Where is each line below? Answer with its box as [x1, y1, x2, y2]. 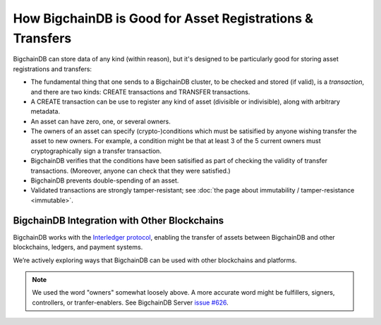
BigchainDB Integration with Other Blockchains [13, 214, 224, 226]
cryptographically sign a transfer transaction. [30, 147, 162, 155]
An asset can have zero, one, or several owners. [30, 117, 171, 125]
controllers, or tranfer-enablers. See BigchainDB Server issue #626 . [32, 298, 229, 307]
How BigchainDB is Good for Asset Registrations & [13, 11, 314, 26]
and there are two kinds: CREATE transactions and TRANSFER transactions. [30, 87, 250, 96]
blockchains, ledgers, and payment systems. [13, 243, 143, 252]
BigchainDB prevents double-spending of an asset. [30, 176, 179, 185]
